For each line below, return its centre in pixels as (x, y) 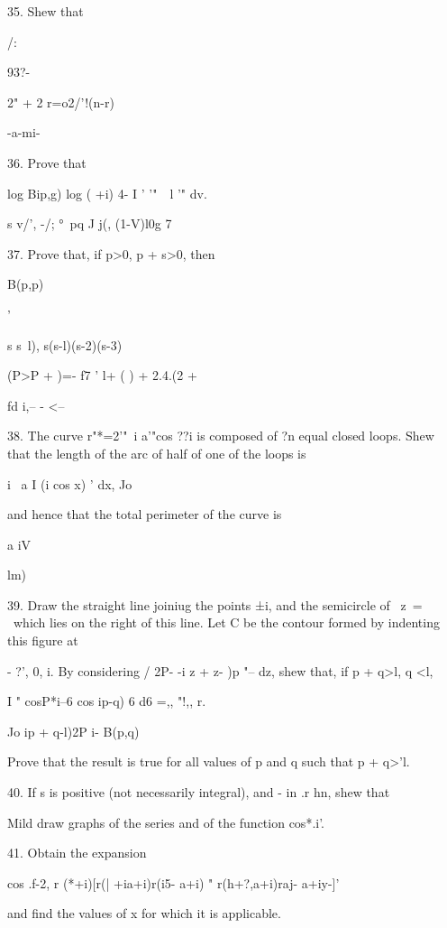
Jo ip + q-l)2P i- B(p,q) (73, 731)
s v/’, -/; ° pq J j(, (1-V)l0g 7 (90, 223)
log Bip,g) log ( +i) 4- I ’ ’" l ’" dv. (107, 193)
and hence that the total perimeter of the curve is (145, 514)
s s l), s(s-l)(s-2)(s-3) (65, 344)
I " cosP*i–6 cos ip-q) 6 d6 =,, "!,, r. (107, 701)
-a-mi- (24, 132)
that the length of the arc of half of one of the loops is (157, 453)
